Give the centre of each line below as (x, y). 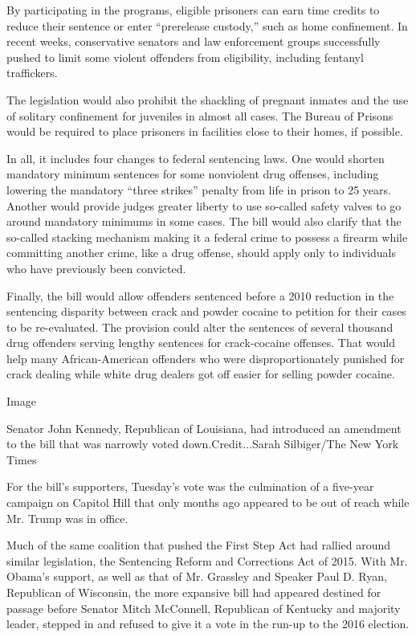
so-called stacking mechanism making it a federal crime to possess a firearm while (207, 237)
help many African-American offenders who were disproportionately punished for (206, 358)
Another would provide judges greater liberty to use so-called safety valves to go (204, 205)
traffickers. (32, 73)
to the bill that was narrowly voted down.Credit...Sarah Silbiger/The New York (203, 444)
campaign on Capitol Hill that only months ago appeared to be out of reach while (208, 502)
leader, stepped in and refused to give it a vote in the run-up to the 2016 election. (208, 624)
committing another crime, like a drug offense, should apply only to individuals (201, 253)
